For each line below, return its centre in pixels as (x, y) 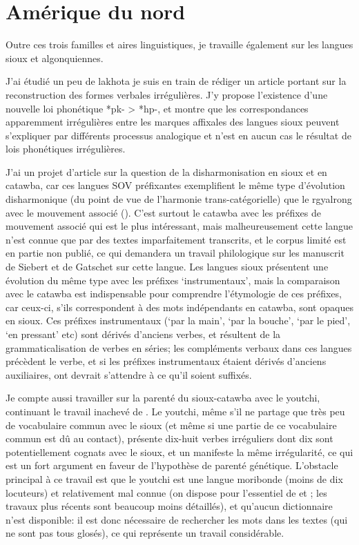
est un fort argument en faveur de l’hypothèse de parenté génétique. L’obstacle (172, 465)
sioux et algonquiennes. (55, 58)
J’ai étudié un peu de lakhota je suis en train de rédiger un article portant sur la (176, 81)
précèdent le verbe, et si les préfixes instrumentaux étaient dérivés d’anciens (166, 361)
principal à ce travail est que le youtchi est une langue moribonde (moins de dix (174, 478)
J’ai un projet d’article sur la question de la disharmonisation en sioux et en (166, 171)
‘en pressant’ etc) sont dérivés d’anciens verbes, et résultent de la (143, 334)
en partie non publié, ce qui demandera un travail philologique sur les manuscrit (175, 253)
